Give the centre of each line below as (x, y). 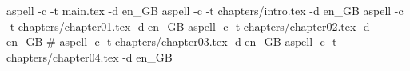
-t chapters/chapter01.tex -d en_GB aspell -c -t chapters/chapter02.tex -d (188, 26)
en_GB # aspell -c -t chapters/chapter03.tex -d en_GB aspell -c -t (172, 41)
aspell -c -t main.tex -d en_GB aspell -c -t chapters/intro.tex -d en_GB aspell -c (205, 10)
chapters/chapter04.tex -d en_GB (90, 56)
